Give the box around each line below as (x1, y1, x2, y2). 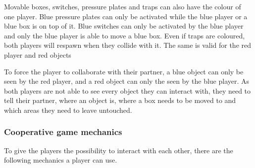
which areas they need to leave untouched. (4, 104, 132, 115)
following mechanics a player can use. (4, 155, 117, 165)
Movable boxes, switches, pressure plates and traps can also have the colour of (4, 1, 241, 11)
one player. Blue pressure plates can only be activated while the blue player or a (4, 11, 248, 21)
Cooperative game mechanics (4, 126, 122, 138)
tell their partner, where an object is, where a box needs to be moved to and (4, 95, 236, 105)
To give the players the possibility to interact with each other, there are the (4, 145, 233, 155)
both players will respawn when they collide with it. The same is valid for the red (4, 40, 251, 50)
